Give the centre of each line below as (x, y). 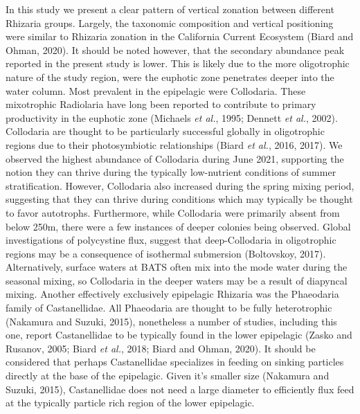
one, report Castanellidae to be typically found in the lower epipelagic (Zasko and (179, 335)
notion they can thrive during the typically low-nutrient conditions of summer (171, 172)
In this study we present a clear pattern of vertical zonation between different (170, 9)
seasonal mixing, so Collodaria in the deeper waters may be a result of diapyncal (177, 280)
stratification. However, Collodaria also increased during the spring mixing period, (180, 185)
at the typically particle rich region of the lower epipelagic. (130, 403)
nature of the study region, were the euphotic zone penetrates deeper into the (170, 76)
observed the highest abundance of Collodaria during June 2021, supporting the (175, 158)
